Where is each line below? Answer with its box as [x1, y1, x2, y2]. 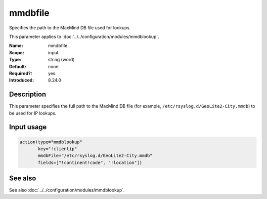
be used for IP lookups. [9, 110, 57, 116]
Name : [9, 42, 23, 49]
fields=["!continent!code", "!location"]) [38, 159, 142, 165]
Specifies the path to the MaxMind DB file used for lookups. [9, 25, 131, 31]
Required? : [9, 70, 32, 76]
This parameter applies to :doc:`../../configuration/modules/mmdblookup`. [9, 34, 159, 40]
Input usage [9, 123, 47, 131]
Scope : [9, 49, 24, 55]
